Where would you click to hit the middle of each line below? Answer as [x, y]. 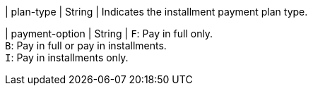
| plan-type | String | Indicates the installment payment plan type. [156, 12]
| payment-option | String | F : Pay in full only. [109, 34]
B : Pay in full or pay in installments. [86, 45]
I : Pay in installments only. [67, 57]
